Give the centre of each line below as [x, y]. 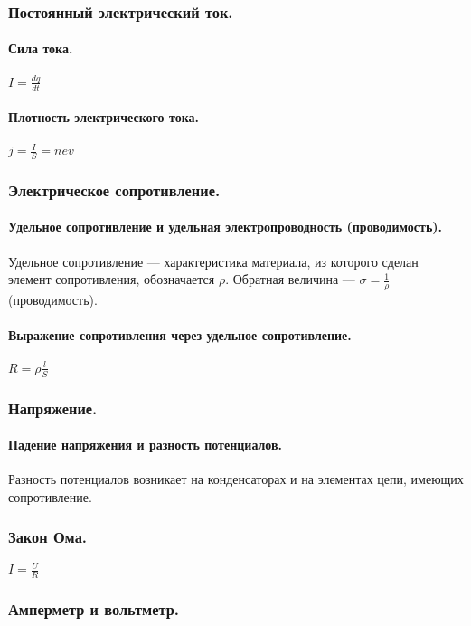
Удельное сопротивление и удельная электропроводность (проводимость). [226, 227]
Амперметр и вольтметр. [94, 609]
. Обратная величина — [290, 279]
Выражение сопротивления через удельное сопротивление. [180, 335]
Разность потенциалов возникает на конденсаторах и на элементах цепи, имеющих [236, 479]
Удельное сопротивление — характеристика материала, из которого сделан [213, 261]
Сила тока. [41, 48]
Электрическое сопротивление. [114, 190]
